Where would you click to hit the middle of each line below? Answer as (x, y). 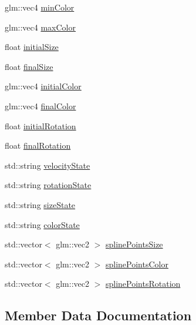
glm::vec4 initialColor (43, 86)
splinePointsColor (137, 264)
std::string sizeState (40, 204)
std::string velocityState (48, 165)
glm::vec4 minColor (40, 7)
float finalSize (29, 66)
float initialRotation (40, 125)
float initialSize (32, 47)
